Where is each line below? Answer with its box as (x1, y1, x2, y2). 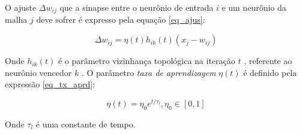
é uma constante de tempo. (35, 117, 136, 130)
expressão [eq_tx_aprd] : (5, 78, 95, 90)
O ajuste (5, 1, 37, 13)
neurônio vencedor (5, 66, 72, 78)
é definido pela (243, 66, 297, 78)
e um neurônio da (222, 1, 286, 13)
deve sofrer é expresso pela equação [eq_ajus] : (36, 13, 205, 26)
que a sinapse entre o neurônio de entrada (59, 1, 214, 13)
